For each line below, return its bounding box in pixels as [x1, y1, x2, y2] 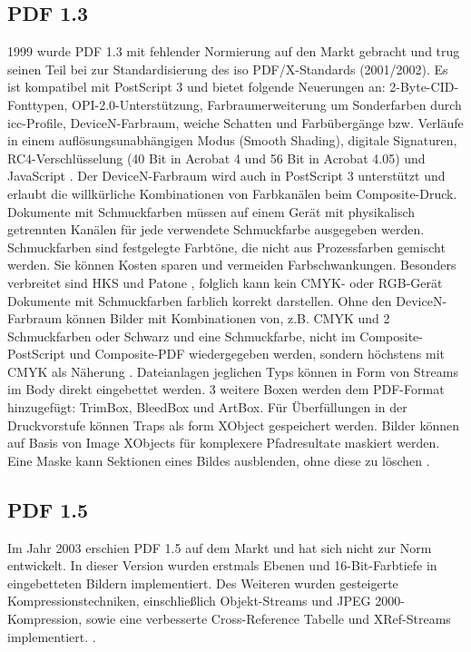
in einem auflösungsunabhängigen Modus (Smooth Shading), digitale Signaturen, [7, 131, 457, 150]
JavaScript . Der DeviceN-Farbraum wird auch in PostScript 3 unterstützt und [7, 166, 446, 185]
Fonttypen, [7, 94, 68, 114]
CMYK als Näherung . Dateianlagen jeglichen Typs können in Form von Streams [7, 361, 458, 380]
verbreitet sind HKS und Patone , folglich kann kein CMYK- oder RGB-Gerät [7, 272, 443, 291]
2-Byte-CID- [389, 77, 459, 96]
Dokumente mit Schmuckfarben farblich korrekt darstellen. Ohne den [7, 291, 392, 310]
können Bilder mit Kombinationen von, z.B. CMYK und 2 [65, 309, 390, 328]
